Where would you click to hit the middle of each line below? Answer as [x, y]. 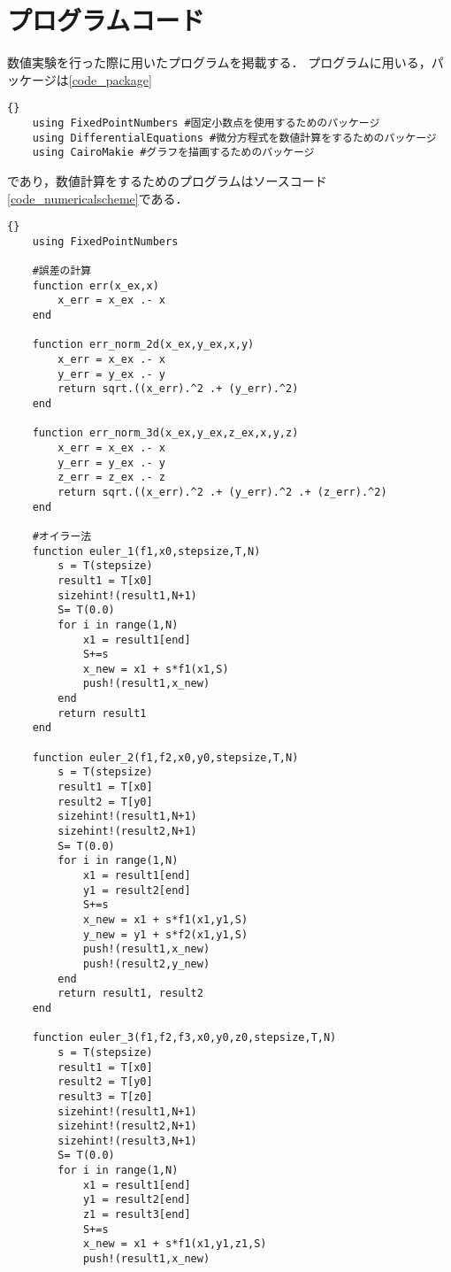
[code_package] [110, 79]
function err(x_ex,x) [96, 285]
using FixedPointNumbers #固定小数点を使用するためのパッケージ [206, 123]
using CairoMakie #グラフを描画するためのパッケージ [173, 153]
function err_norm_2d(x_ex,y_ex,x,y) [143, 345]
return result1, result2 [130, 994]
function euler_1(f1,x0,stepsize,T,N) [146, 551]
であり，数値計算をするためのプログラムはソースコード [167, 180]
